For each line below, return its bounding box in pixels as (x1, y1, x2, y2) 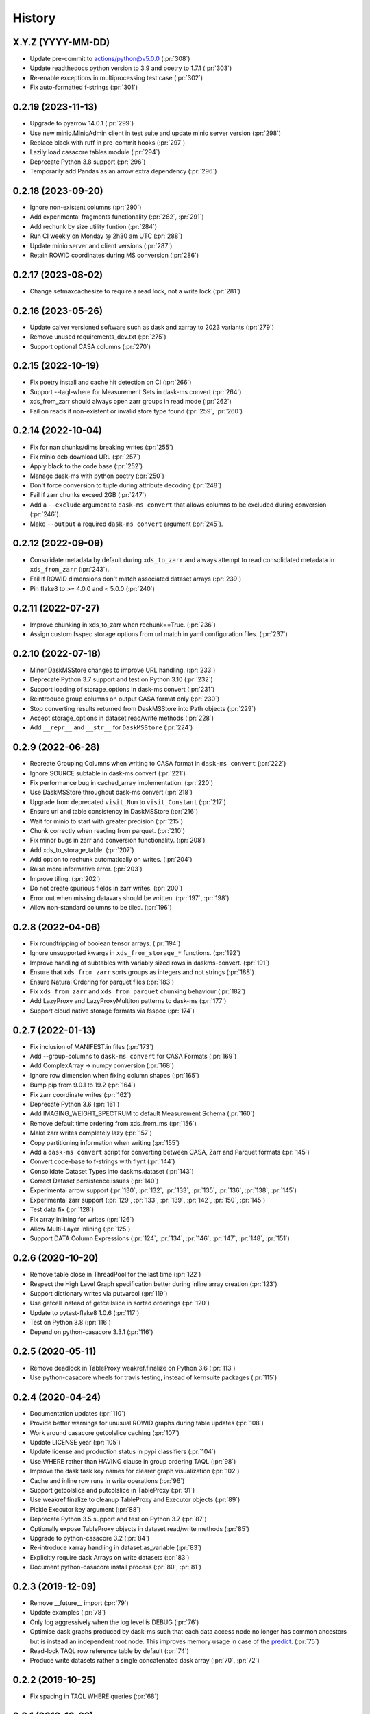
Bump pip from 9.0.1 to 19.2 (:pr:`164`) (29, 1081, 136, 1089)
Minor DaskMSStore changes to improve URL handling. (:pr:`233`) (29, 666, 216, 674)
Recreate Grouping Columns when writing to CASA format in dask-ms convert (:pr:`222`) (29, 760, 286, 768)
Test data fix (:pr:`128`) (29, 1205, 95, 1214)
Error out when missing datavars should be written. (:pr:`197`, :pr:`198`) (29, 893, 230, 902)
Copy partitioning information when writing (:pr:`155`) (29, 1138, 180, 1146)
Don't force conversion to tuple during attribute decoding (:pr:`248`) (29, 481, 222, 490)
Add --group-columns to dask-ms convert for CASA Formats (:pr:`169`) (29, 1052, 237, 1060)
